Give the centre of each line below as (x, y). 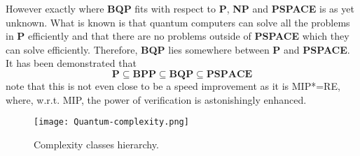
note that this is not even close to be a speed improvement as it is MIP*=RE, (173, 85)
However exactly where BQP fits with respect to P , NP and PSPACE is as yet (180, 8)
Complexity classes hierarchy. (96, 144)
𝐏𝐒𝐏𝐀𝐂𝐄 (229, 74)
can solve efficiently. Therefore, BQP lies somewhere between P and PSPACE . (178, 49)
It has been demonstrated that (71, 63)
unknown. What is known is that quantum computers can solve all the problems (178, 22)
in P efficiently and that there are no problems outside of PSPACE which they (178, 36)
